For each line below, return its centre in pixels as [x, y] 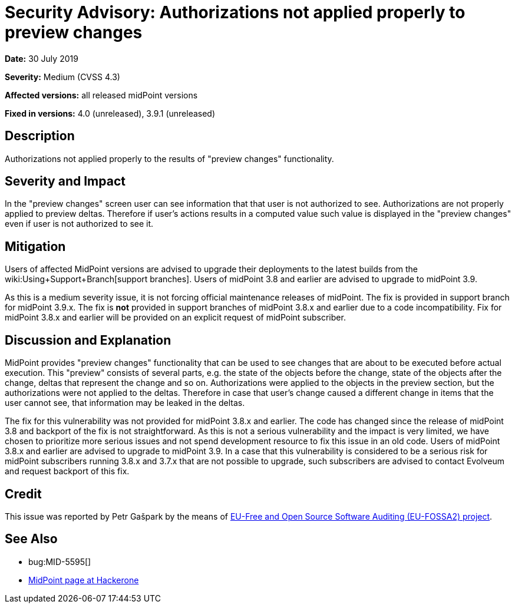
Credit [23, 494]
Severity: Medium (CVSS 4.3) [62, 77]
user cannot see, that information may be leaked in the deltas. [125, 403]
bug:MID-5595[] [60, 561]
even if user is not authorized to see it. [79, 224]
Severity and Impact [65, 181]
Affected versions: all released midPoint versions [101, 95]
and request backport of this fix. [67, 471]
